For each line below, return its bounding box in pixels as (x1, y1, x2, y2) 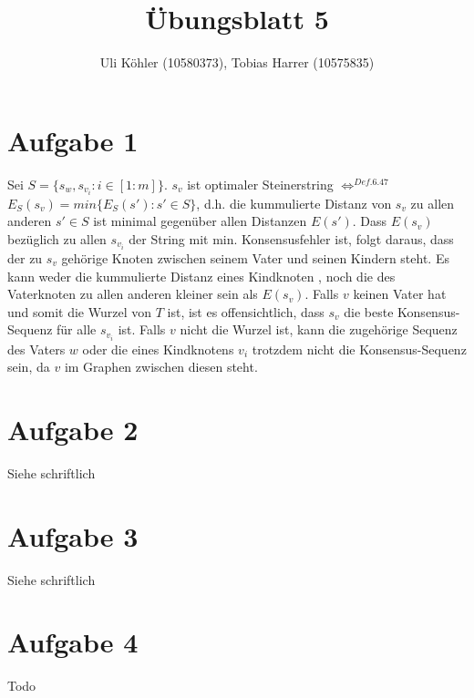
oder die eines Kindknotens (82, 339, 234, 358)
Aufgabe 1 (7, 121, 139, 159)
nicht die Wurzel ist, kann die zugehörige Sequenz (180, 320, 458, 339)
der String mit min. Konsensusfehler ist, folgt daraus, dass (129, 229, 454, 248)
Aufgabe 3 (7, 517, 139, 554)
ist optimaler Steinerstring (187, 174, 334, 193)
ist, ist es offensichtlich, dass (167, 302, 325, 321)
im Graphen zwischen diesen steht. (64, 357, 258, 376)
